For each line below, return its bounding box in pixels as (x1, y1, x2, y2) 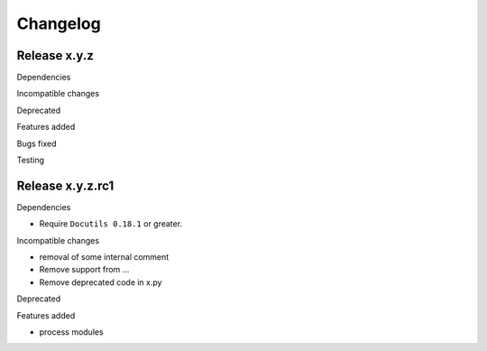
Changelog (16, 14, 101, 33)
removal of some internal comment (39, 252, 170, 263)
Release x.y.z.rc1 (16, 178, 115, 193)
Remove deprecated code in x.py (39, 276, 162, 288)
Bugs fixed (16, 138, 57, 149)
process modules (39, 327, 104, 337)
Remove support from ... (39, 264, 130, 275)
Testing (16, 154, 45, 166)
